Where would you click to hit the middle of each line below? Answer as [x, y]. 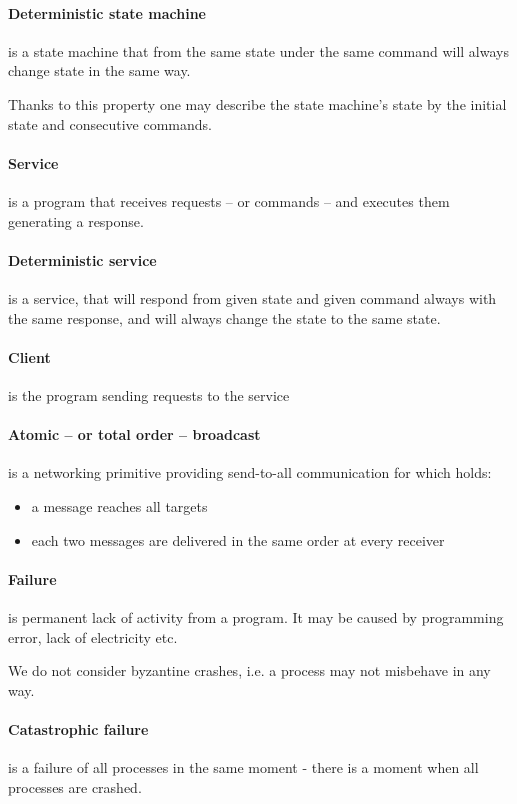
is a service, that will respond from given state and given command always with [252, 297]
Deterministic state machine [107, 12]
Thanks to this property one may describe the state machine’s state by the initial [257, 103]
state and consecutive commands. [110, 123]
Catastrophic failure [78, 728]
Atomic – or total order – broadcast [134, 434]
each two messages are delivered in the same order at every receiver [238, 539]
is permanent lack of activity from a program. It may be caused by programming [256, 616]
